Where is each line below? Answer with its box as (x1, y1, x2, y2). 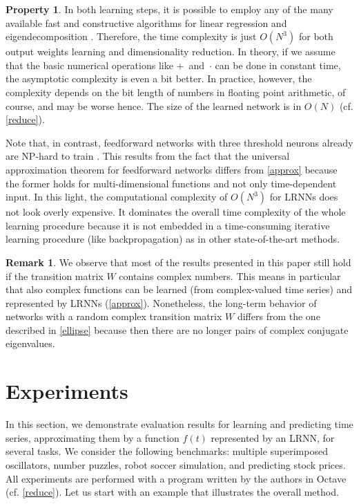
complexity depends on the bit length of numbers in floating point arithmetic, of (6, 84, 346, 99)
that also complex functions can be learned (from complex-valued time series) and (6, 282, 353, 297)
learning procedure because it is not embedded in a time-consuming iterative (6, 218, 330, 232)
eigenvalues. (6, 336, 55, 351)
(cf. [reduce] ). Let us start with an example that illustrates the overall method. (6, 485, 339, 499)
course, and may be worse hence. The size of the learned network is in (6, 98, 302, 113)
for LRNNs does (269, 189, 338, 204)
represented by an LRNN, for (211, 430, 335, 445)
